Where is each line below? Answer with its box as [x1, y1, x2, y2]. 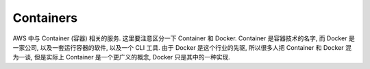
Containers [12, 10, 78, 25]
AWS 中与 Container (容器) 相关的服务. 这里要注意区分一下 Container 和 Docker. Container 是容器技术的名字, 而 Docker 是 [12, 34, 356, 42]
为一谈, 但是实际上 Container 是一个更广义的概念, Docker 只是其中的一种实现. [12, 53, 231, 61]
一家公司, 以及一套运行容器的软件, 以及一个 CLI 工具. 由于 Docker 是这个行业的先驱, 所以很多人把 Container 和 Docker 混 [12, 43, 352, 51]
